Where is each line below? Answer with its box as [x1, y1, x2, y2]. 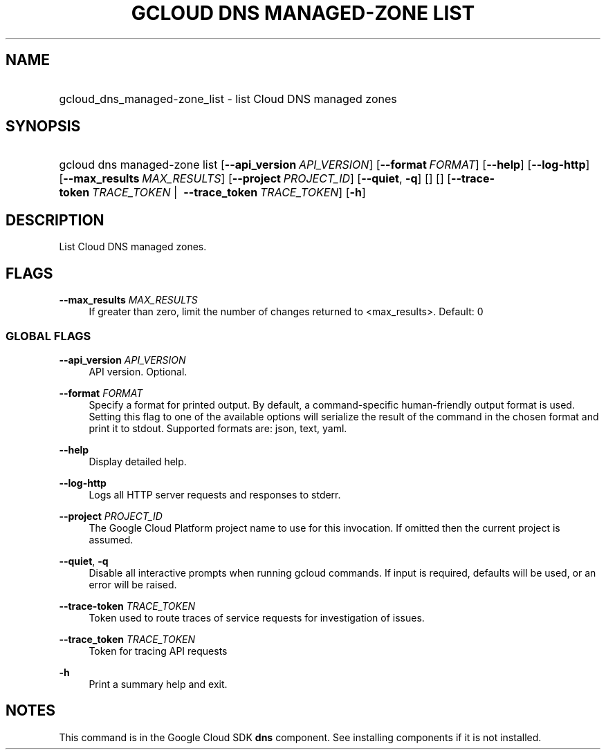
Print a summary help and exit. [89, 678, 228, 690]
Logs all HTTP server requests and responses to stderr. [89, 488, 341, 501]
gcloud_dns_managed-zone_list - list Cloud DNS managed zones [59, 91, 397, 106]
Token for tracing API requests [89, 644, 228, 657]
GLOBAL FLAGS [6, 328, 91, 343]
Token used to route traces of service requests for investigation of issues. [89, 611, 425, 624]
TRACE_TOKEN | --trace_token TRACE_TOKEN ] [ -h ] [92, 185, 366, 200]
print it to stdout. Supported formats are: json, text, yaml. [89, 422, 347, 434]
